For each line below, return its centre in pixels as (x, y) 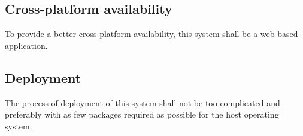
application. (26, 45)
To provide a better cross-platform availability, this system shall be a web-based (151, 34)
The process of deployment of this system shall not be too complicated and (143, 102)
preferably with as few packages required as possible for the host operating (142, 114)
